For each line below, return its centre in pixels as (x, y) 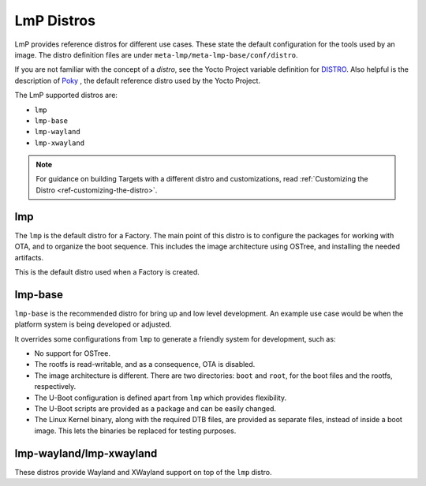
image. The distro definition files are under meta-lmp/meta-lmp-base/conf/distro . (157, 54)
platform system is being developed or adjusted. (93, 324)
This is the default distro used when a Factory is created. (107, 271)
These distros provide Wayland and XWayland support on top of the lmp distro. (143, 472)
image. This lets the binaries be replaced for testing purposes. (135, 431)
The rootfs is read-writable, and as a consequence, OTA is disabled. (145, 364)
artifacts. (29, 257)
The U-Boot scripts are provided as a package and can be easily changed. (155, 408)
